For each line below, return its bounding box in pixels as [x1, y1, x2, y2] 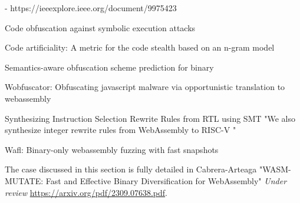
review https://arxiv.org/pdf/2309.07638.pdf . [5, 186, 167, 198]
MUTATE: [5, 174, 44, 187]
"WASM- [259, 163, 291, 175]
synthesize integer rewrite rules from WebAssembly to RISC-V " [5, 124, 236, 136]
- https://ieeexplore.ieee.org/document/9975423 [5, 2, 177, 14]
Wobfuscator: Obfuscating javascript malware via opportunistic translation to [5, 81, 285, 93]
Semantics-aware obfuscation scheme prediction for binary [5, 61, 214, 73]
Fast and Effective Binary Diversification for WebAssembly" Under [45, 174, 287, 187]
